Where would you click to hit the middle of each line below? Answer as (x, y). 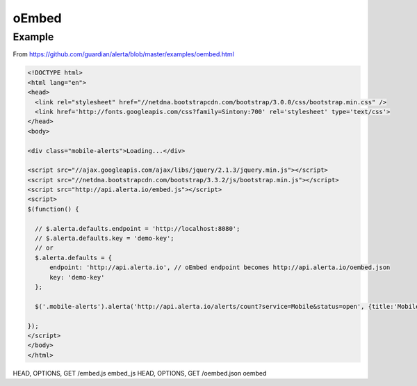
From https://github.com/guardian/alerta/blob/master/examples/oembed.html (123, 54)
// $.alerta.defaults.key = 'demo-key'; (105, 239)
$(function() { (53, 209)
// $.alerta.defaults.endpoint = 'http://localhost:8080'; (138, 228)
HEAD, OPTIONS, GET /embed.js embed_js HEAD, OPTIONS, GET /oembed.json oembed (140, 373)
